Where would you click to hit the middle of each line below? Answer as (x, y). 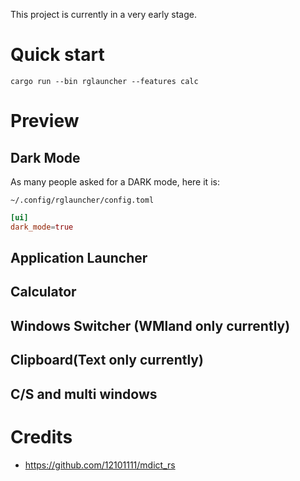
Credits (41, 436)
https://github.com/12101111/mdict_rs (100, 465)
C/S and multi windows (84, 394)
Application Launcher (79, 258)
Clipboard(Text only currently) (107, 360)
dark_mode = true (42, 227)
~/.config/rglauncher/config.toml (82, 200)
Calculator (43, 292)
